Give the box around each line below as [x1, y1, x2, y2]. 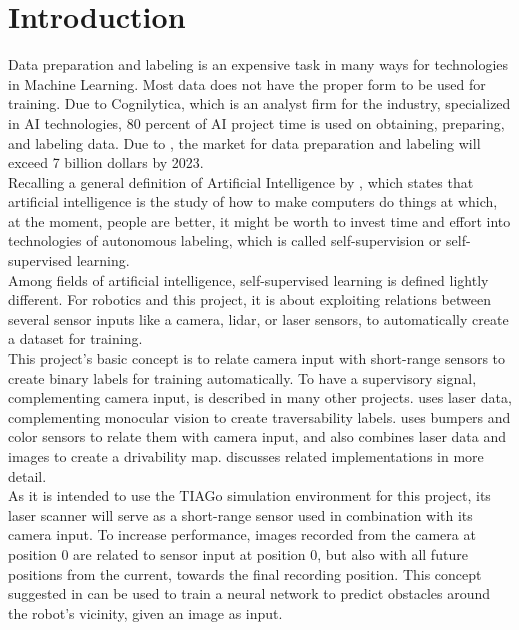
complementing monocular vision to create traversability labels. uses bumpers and [8, 406, 511, 427]
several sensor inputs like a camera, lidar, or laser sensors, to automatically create [8, 308, 509, 329]
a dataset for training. [8, 328, 143, 349]
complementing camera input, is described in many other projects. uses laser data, [8, 387, 512, 408]
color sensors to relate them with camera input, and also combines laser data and [8, 426, 507, 447]
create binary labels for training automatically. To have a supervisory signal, [8, 367, 477, 388]
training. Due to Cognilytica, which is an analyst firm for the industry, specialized [8, 93, 511, 114]
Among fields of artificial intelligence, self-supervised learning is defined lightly [8, 269, 489, 290]
